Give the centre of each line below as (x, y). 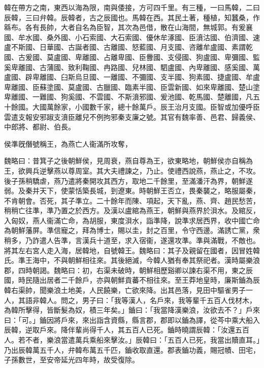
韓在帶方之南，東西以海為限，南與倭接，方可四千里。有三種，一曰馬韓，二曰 (132, 7)
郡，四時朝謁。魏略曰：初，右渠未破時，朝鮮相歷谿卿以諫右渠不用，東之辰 (128, 270)
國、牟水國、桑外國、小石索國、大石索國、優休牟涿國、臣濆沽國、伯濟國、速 (132, 37)
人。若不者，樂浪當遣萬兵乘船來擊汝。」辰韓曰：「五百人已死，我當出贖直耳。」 (132, 340)
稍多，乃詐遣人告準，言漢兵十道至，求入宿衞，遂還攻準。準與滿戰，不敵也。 (132, 240)
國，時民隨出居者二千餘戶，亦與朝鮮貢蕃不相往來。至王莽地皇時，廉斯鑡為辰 (132, 280)
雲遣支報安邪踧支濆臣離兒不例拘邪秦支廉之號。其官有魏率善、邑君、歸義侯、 (132, 116)
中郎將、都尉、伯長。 (40, 127)
